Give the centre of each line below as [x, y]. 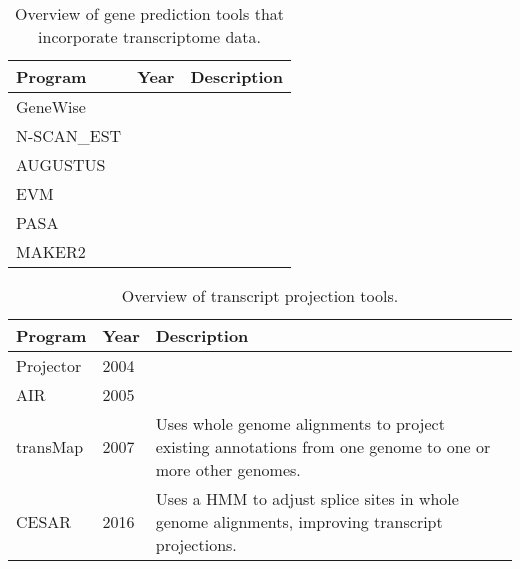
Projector [49, 365]
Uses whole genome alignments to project [300, 423]
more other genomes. [228, 469]
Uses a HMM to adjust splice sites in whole [307, 498]
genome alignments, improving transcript [299, 521]
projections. [196, 544]
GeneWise [51, 106]
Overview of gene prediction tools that [149, 13]
